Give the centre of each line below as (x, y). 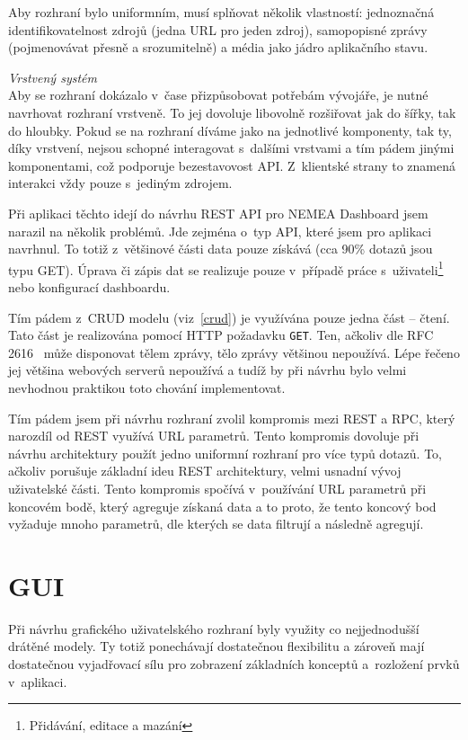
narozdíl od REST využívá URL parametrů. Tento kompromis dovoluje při (214, 436)
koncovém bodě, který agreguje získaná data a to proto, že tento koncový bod (222, 506)
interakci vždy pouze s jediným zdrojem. (120, 183)
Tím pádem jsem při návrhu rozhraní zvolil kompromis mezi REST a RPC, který (232, 418)
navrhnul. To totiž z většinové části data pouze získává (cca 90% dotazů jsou (221, 249)
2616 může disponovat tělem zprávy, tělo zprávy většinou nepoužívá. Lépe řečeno (234, 352)
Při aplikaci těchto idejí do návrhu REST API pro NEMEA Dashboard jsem (218, 213)
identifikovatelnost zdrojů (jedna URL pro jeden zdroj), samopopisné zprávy (218, 29)
